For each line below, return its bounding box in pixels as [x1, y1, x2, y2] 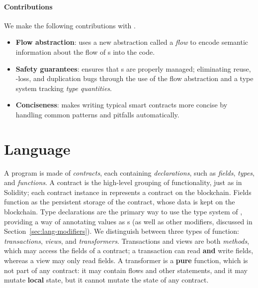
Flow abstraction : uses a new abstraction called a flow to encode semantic [15, 37, 249, 47]
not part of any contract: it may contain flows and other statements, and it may [4, 265, 248, 275]
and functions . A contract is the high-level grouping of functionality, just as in [4, 177, 242, 188]
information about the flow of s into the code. [15, 46, 155, 57]
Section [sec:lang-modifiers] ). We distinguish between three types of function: [4, 226, 240, 236]
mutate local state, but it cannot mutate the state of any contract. [4, 275, 209, 285]
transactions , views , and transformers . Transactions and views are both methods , [4, 235, 250, 246]
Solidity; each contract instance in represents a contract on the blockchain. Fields [4, 187, 252, 197]
